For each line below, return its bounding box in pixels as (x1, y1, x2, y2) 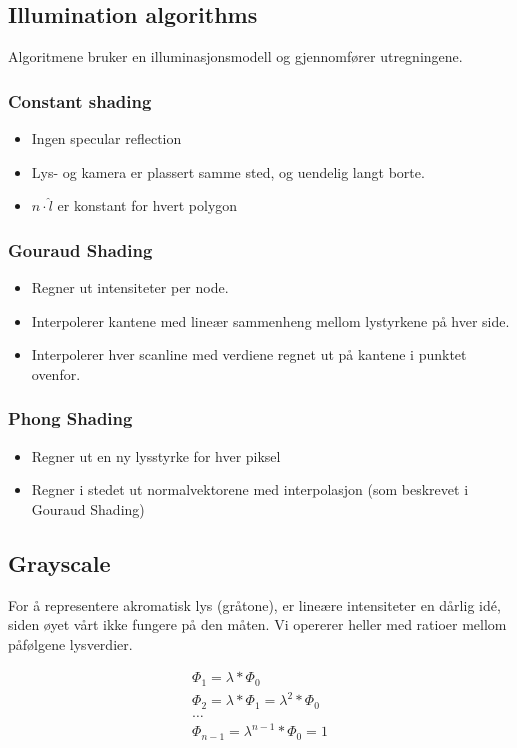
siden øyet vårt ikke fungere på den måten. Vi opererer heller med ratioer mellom (8, 614, 507, 635)
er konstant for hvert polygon (57, 195, 238, 216)
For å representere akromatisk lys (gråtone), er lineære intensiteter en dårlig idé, (8, 594, 501, 615)
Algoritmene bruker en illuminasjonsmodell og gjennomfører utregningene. (8, 46, 463, 67)
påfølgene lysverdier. (8, 633, 133, 654)
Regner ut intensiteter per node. (31, 277, 229, 298)
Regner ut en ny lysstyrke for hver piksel (31, 445, 281, 466)
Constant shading (8, 88, 152, 113)
